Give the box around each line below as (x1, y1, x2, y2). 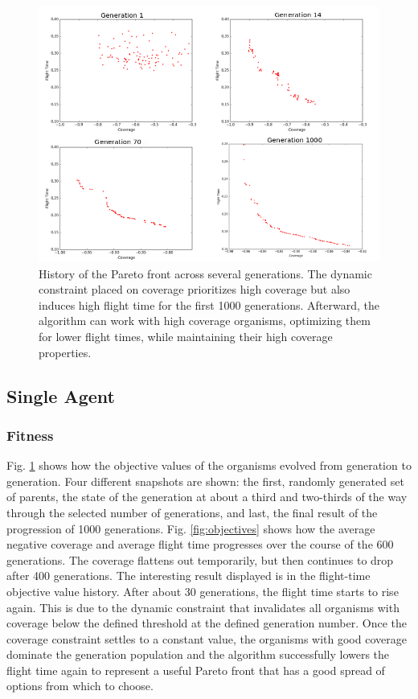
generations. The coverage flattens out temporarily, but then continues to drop (6, 551, 394, 568)
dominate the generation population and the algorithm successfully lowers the (6, 646, 390, 663)
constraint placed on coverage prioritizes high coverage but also (39, 281, 350, 298)
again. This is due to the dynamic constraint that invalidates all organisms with (6, 598, 400, 615)
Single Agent (6, 383, 115, 408)
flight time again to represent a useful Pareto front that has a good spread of (6, 661, 385, 678)
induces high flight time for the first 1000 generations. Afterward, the (39, 296, 379, 313)
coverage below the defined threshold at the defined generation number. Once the (6, 615, 408, 631)
